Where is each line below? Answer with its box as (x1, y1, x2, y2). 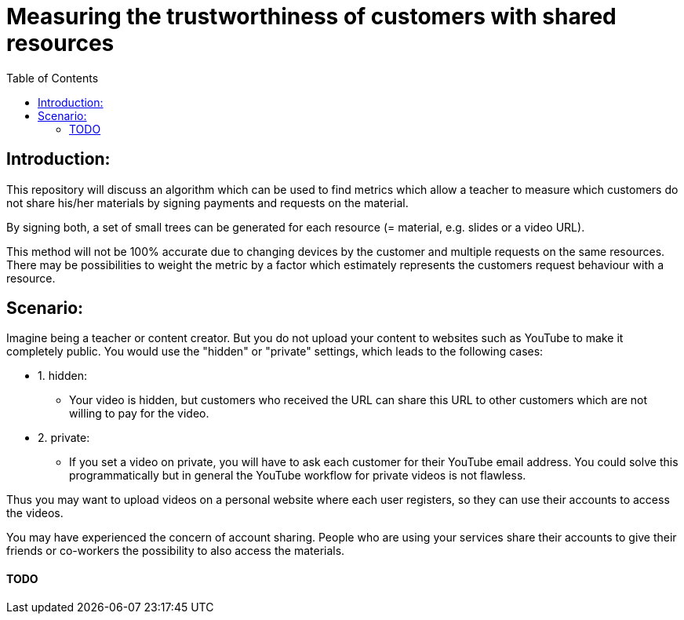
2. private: (38, 431, 90, 445)
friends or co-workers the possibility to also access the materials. (6, 544, 345, 558)
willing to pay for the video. (69, 407, 209, 421)
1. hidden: (38, 369, 87, 383)
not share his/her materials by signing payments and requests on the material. (6, 195, 409, 210)
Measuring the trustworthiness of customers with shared (6, 3, 617, 30)
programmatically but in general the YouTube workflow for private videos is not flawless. (69, 469, 526, 483)
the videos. (6, 506, 64, 520)
